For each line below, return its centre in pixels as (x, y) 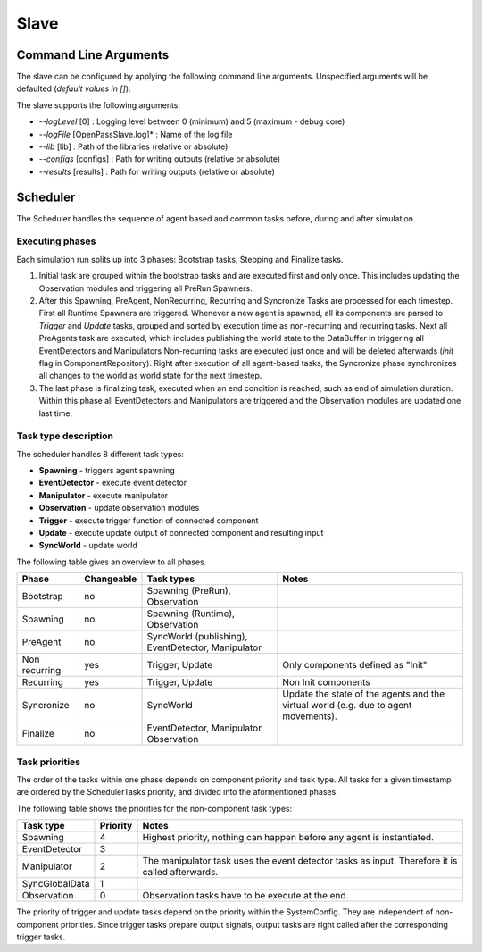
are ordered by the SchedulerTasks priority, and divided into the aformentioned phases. (177, 792)
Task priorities (48, 762)
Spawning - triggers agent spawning (107, 471)
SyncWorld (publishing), (197, 637)
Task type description (65, 436)
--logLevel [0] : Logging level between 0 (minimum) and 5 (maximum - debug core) (192, 121)
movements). (310, 716)
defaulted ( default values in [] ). (74, 88)
